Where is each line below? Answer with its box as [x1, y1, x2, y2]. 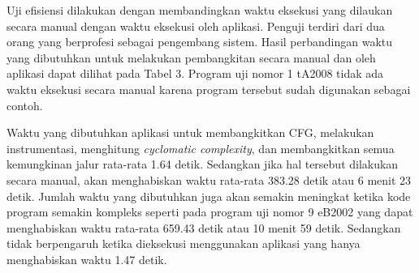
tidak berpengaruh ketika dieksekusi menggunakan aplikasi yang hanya [6, 235, 361, 252]
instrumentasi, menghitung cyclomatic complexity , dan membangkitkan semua [6, 139, 395, 156]
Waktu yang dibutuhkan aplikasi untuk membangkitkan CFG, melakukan [6, 124, 374, 141]
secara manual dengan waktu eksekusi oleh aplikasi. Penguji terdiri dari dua [6, 17, 385, 34]
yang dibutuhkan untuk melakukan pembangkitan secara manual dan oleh [6, 49, 376, 66]
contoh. [6, 96, 43, 113]
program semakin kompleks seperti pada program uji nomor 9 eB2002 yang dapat [6, 203, 413, 220]
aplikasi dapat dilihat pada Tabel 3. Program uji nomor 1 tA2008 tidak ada [6, 65, 384, 82]
